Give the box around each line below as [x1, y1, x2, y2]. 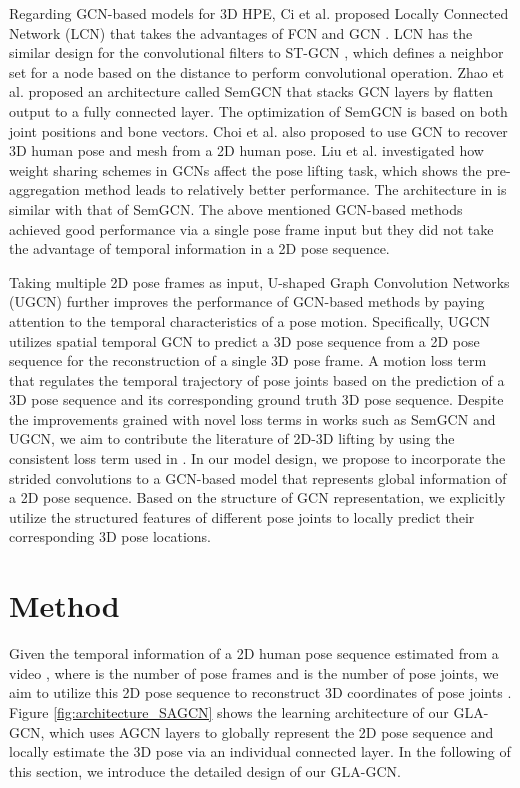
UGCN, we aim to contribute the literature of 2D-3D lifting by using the [9, 428, 455, 449]
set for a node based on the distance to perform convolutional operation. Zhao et [9, 61, 505, 82]
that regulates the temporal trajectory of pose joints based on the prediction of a [9, 369, 505, 390]
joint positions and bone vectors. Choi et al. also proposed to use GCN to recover [9, 120, 508, 141]
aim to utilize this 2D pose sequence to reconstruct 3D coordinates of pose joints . [9, 682, 512, 703]
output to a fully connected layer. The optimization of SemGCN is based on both [9, 100, 508, 121]
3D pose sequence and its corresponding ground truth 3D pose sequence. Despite [9, 389, 504, 410]
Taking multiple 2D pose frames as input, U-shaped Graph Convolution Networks [9, 271, 510, 292]
